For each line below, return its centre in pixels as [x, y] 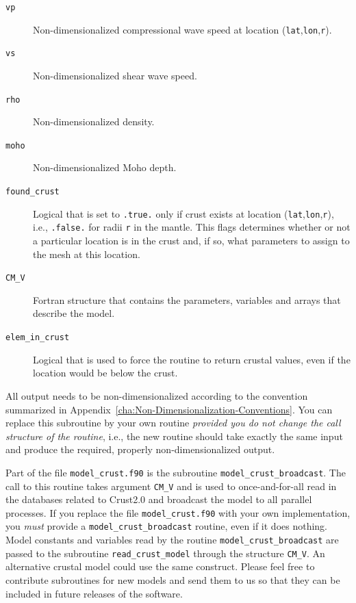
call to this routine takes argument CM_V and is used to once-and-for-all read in [171, 486]
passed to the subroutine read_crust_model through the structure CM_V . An [165, 553]
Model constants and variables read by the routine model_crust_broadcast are [172, 540]
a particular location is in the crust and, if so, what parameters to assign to [191, 241]
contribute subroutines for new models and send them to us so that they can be [173, 580]
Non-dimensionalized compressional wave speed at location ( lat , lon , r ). [182, 29]
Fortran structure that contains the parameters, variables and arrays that [187, 299]
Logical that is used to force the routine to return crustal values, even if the [192, 359]
